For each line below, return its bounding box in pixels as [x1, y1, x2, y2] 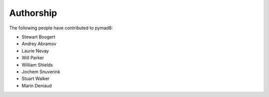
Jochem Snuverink [21, 69, 61, 75]
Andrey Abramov [21, 41, 57, 47]
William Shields [21, 62, 53, 68]
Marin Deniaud [21, 83, 52, 89]
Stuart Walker [21, 76, 50, 82]
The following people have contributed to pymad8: [9, 25, 113, 31]
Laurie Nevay [21, 48, 49, 54]
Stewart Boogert [21, 34, 56, 40]
